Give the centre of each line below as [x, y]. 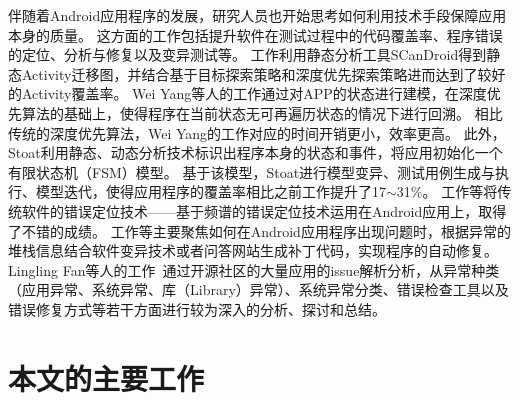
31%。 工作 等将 [447, 191]
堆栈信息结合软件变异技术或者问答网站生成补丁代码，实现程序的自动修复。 [253, 250]
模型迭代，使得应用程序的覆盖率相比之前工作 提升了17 [210, 191]
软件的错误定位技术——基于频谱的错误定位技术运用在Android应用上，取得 [264, 210]
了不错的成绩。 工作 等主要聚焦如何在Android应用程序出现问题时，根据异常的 [259, 230]
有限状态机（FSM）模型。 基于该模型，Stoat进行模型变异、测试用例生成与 [252, 171]
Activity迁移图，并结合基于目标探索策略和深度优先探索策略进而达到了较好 [263, 73]
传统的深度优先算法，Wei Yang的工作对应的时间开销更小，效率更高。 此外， [257, 132]
